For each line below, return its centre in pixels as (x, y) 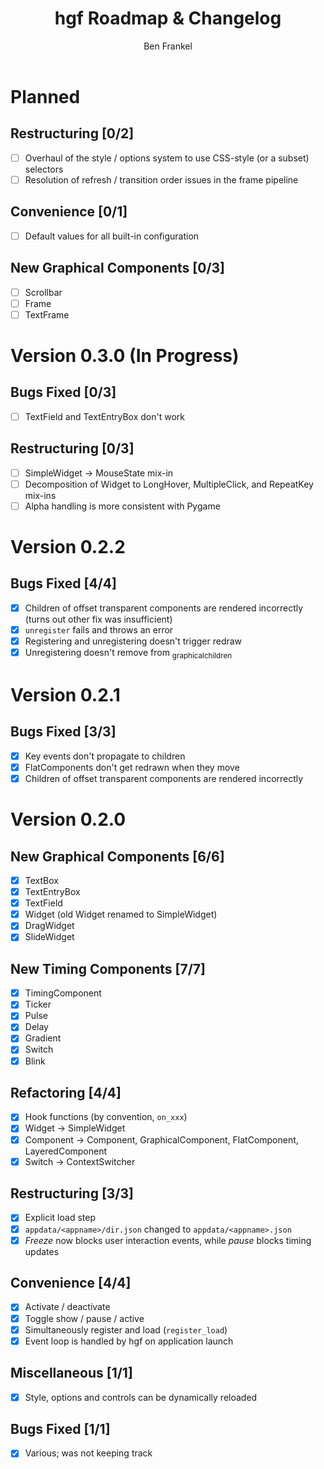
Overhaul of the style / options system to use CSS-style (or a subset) (167, 158)
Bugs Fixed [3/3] (63, 732)
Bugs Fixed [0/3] (63, 392)
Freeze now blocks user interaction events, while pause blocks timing (168, 1240)
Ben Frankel (168, 46)
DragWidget (49, 926)
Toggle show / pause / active (84, 1318)
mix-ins (40, 495)
